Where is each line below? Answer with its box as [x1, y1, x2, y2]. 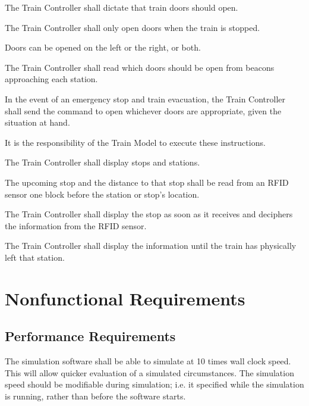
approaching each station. [5, 73, 98, 85]
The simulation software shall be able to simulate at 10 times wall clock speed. [5, 355, 291, 367]
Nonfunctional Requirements [5, 286, 245, 310]
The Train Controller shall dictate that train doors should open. [5, 1, 238, 13]
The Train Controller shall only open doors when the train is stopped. [5, 21, 260, 33]
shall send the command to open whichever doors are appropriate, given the [5, 104, 282, 117]
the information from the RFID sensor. [5, 219, 147, 232]
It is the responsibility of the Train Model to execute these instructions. [5, 136, 266, 148]
